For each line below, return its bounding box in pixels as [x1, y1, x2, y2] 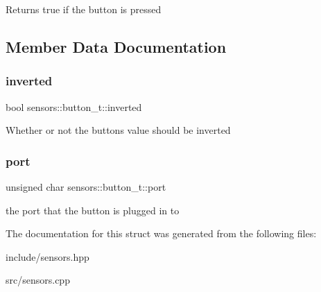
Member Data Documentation [6, 35, 227, 57]
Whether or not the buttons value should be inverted [6, 123, 231, 137]
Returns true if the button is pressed [6, 2, 162, 16]
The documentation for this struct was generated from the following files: [6, 226, 317, 241]
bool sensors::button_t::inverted [6, 99, 142, 114]
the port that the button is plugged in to [6, 203, 180, 217]
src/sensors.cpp [6, 273, 70, 287]
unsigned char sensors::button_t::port [6, 180, 166, 194]
